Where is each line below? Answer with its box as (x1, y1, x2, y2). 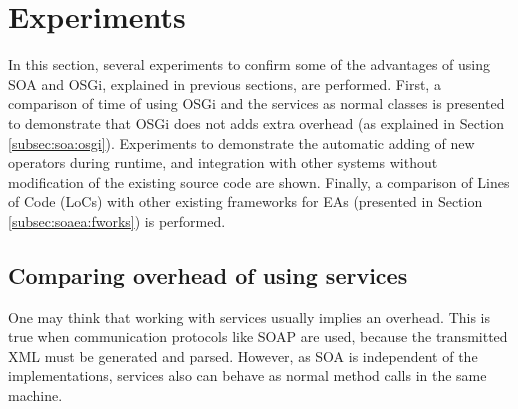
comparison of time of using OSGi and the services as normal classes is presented (8, 93, 505, 114)
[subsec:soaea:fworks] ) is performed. (8, 210, 226, 231)
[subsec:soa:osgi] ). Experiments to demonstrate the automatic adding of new (8, 132, 475, 153)
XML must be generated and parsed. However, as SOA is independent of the (8, 345, 478, 366)
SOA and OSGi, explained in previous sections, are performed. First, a (8, 73, 441, 94)
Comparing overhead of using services (8, 259, 408, 290)
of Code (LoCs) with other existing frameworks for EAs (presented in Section (8, 191, 483, 212)
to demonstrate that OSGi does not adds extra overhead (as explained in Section (8, 112, 504, 133)
